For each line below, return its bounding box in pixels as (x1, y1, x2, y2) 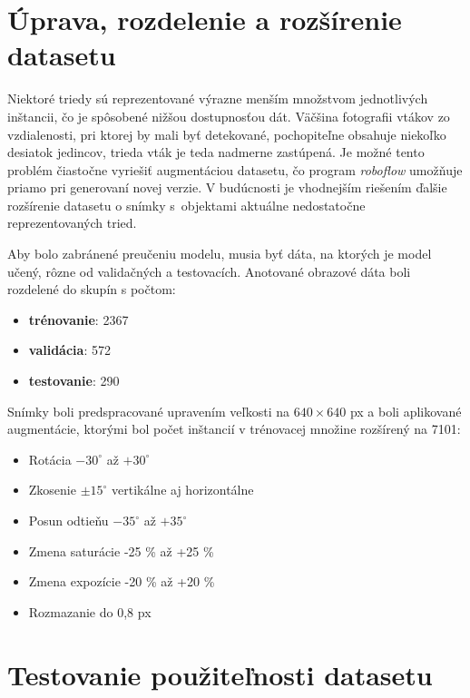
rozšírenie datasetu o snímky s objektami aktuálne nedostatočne (7, 195, 366, 214)
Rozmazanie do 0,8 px (28, 602, 152, 621)
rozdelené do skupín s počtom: (7, 280, 176, 299)
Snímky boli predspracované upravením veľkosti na (7, 401, 290, 420)
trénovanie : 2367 (28, 310, 129, 329)
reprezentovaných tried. (7, 213, 137, 232)
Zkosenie (28, 480, 76, 499)
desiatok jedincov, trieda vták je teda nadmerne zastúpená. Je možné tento (7, 143, 425, 162)
